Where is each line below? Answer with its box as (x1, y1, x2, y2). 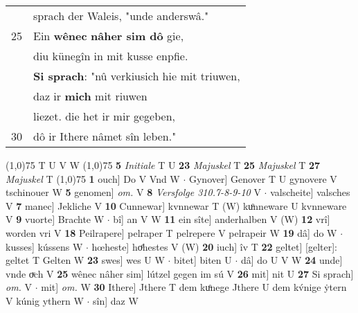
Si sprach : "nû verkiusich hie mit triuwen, (33, 68, 240, 84)
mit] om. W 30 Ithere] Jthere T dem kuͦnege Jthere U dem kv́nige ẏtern (41, 280, 347, 294)
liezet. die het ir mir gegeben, (33, 108, 175, 124)
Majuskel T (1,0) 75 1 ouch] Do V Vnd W (6, 171, 180, 186)
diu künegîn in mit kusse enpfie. (33, 48, 188, 64)
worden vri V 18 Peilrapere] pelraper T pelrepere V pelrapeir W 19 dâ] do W (6, 225, 337, 240)
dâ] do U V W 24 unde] (240, 253, 343, 267)
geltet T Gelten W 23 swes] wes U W (6, 253, 165, 267)
